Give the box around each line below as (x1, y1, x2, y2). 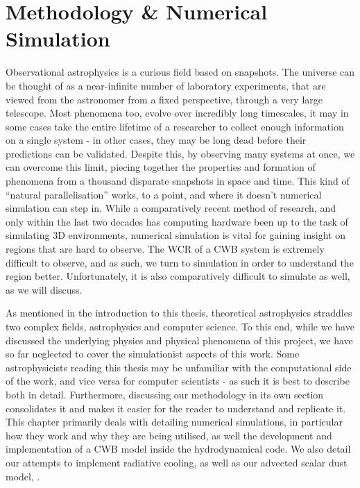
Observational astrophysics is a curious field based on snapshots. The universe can (6, 65, 355, 79)
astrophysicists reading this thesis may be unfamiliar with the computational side (6, 360, 352, 374)
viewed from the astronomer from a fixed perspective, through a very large (6, 92, 323, 106)
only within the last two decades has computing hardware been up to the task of (6, 214, 348, 228)
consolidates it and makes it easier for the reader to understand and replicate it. (6, 401, 346, 415)
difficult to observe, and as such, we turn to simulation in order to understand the (6, 255, 354, 269)
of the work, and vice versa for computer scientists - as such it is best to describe (6, 373, 350, 388)
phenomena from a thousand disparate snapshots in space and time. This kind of (6, 174, 350, 188)
